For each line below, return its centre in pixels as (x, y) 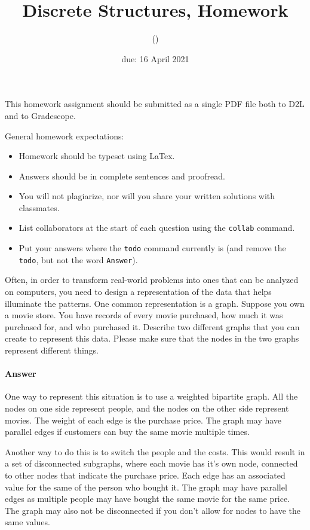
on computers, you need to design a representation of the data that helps (138, 292)
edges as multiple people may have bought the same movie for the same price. (148, 499)
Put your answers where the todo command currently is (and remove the (152, 248)
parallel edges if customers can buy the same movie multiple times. (127, 432)
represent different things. (52, 350)
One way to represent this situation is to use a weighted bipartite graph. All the (151, 396)
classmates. (39, 207)
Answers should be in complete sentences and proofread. (122, 176)
